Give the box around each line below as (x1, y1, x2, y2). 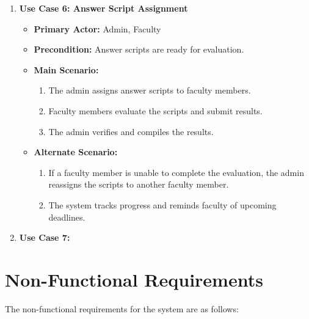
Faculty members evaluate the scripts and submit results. (48, 104, 263, 117)
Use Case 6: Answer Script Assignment (19, 2, 188, 14)
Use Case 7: (19, 231, 70, 244)
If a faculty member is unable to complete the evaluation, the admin (48, 166, 304, 178)
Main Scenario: (34, 63, 99, 76)
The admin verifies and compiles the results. (48, 125, 214, 137)
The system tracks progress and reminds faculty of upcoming (48, 198, 277, 211)
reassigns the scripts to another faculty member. (48, 178, 229, 191)
